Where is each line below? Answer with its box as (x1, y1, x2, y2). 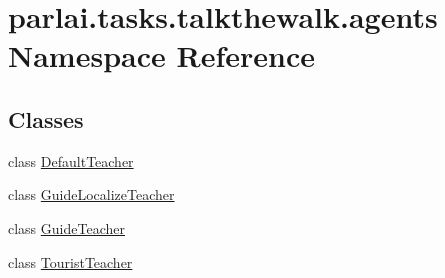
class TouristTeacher (8, 251, 133, 272)
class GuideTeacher (8, 217, 125, 238)
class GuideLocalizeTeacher (8, 184, 175, 205)
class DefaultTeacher (8, 150, 134, 171)
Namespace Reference (8, 35, 315, 76)
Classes (8, 103, 84, 134)
